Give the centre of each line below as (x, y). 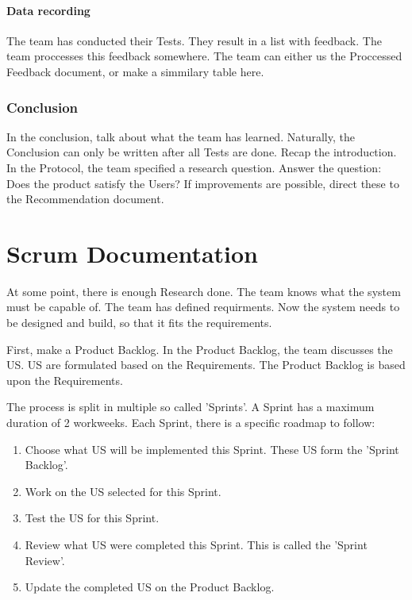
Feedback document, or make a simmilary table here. (135, 71)
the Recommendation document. (85, 199)
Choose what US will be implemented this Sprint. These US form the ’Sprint (212, 449)
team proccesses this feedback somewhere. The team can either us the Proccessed (204, 56)
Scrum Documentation (132, 253)
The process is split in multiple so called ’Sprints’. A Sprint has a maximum (191, 407)
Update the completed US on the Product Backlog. (150, 587)
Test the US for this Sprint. (92, 518)
